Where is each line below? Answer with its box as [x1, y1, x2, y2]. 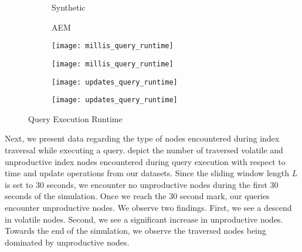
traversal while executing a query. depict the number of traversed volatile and [5, 144, 283, 156]
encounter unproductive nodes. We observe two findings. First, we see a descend [5, 201, 292, 213]
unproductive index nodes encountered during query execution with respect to [5, 155, 286, 167]
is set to [5, 178, 33, 190]
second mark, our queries [179, 190, 270, 202]
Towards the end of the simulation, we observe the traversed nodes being [5, 224, 266, 237]
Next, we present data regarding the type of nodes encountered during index [5, 132, 280, 145]
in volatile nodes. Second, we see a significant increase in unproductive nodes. [5, 213, 283, 225]
